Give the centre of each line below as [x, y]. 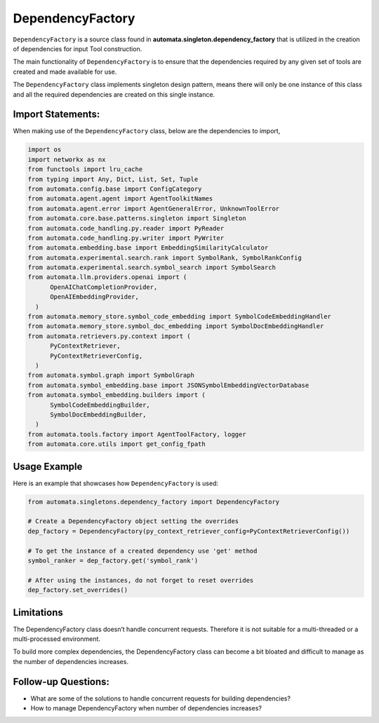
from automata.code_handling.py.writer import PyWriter [126, 238]
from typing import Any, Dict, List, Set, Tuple [113, 179]
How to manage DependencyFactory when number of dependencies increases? [146, 708]
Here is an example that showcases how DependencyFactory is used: [116, 483]
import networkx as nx [67, 159]
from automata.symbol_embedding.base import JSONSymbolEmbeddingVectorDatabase [168, 385]
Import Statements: [56, 115]
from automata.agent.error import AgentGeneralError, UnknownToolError [154, 208]
